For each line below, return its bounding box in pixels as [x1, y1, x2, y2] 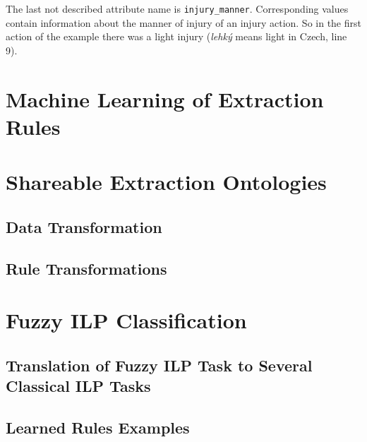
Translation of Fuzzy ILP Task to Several [6, 354, 313, 376]
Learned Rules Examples [6, 416, 190, 438]
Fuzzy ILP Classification [6, 306, 247, 335]
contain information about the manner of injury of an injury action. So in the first [6, 15, 361, 30]
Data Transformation [6, 215, 162, 237]
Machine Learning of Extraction [6, 84, 324, 113]
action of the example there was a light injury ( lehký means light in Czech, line [6, 29, 347, 44]
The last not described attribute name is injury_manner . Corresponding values [6, 1, 349, 16]
